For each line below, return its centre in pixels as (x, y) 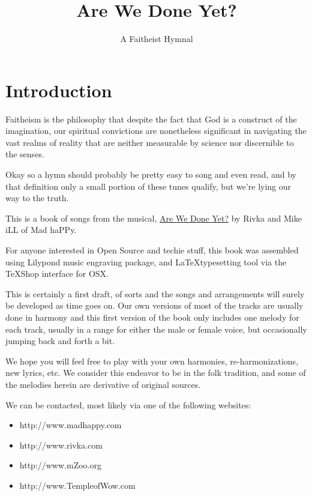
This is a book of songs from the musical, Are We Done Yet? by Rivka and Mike (154, 218)
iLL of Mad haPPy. (41, 230)
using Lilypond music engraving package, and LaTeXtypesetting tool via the (146, 262)
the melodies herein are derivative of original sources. (103, 384)
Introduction (59, 90)
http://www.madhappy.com (70, 425)
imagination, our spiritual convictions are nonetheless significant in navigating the (156, 131)
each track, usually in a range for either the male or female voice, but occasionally (156, 329)
